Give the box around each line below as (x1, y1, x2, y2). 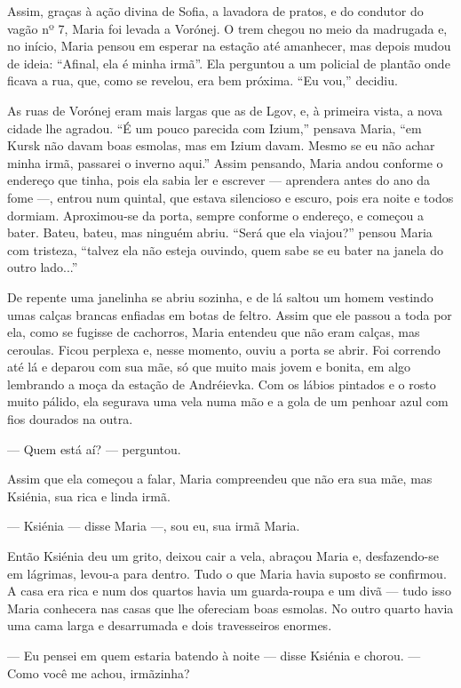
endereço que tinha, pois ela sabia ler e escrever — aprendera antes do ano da (7, 171, 431, 189)
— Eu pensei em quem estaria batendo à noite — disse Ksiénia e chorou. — (7, 646, 421, 664)
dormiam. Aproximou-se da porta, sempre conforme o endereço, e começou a (7, 205, 424, 224)
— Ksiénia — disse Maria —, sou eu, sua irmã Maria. (7, 516, 300, 535)
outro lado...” (7, 258, 78, 276)
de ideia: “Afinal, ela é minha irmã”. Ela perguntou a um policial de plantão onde (7, 53, 450, 72)
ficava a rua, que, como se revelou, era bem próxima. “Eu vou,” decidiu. (7, 71, 398, 90)
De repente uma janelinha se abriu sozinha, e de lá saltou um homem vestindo (7, 287, 433, 306)
